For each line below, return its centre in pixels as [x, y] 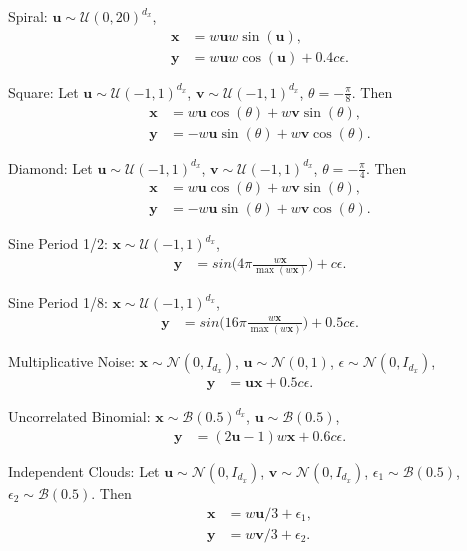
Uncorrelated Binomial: [79, 416]
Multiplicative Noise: [71, 361]
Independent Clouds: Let [84, 470]
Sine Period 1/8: [58, 302]
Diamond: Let [50, 167]
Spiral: [28, 16]
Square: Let [43, 91]
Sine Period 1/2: [58, 243]
